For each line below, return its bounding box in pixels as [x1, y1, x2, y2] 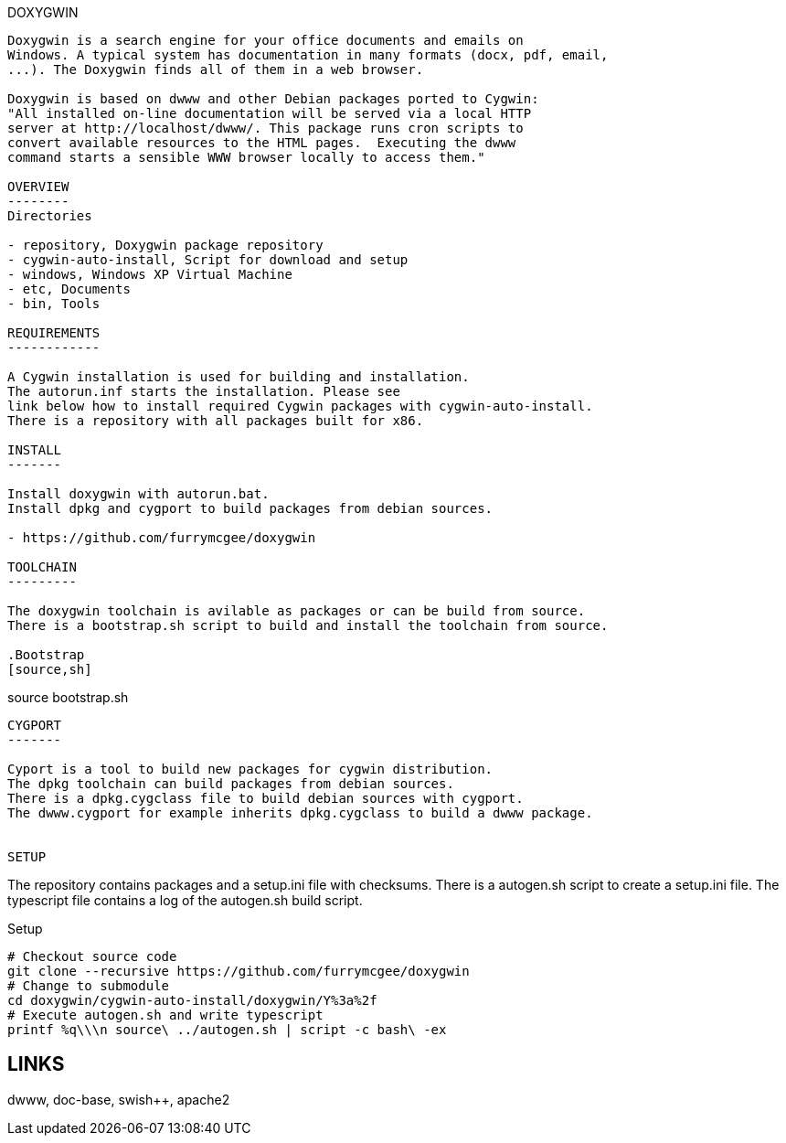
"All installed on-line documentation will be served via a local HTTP [7, 106, 532, 121]
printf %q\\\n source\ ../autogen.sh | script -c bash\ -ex [7, 1022, 447, 1037]
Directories [7, 208, 92, 223]
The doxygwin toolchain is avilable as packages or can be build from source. [7, 604, 586, 618]
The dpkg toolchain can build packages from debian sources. [7, 776, 454, 791]
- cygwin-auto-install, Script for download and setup [7, 252, 409, 267]
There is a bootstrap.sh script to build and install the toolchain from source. [7, 618, 609, 633]
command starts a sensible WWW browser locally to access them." [7, 150, 485, 165]
